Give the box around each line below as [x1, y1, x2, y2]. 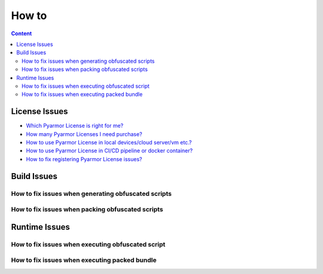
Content [11, 30, 32, 37]
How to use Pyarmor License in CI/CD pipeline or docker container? [26, 147, 193, 155]
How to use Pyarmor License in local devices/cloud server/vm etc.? [26, 138, 192, 146]
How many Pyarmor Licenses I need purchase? [26, 130, 143, 137]
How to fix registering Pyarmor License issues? [26, 155, 142, 162]
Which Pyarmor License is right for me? [26, 122, 124, 130]
